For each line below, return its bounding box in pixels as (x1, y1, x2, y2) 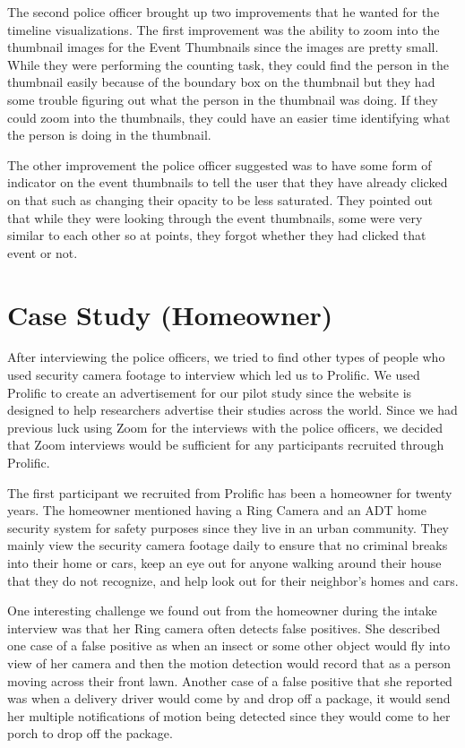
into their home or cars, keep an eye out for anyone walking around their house (7, 553, 442, 572)
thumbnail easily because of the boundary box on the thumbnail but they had (7, 73, 435, 91)
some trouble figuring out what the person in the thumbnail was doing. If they (7, 90, 438, 108)
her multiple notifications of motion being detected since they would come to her (7, 706, 451, 725)
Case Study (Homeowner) (7, 296, 333, 332)
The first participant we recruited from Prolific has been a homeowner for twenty (7, 483, 452, 502)
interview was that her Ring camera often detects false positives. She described (7, 618, 441, 637)
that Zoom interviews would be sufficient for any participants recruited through (7, 435, 444, 454)
